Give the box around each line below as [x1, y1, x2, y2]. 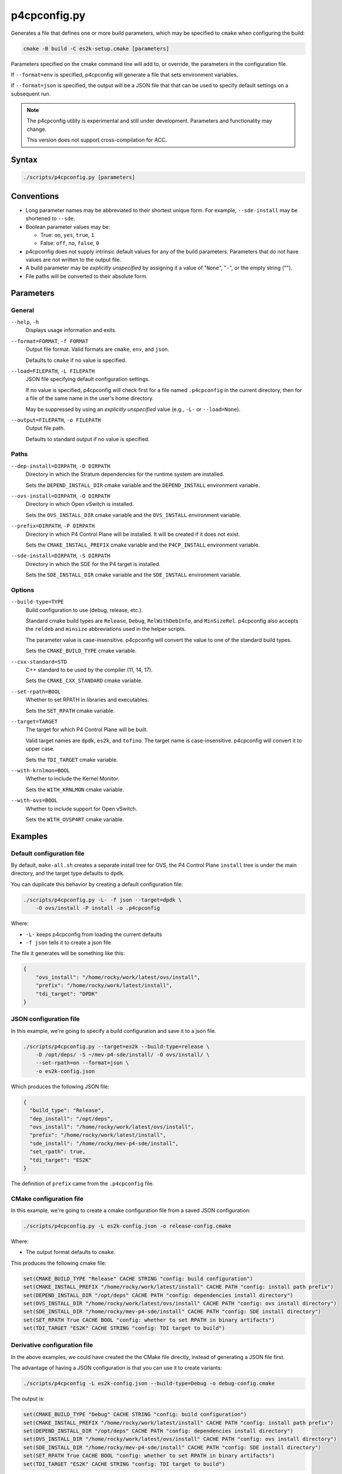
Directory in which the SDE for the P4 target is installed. [25, 560, 161, 567]
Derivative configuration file [11, 1341, 94, 1350]
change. [26, 126, 47, 133]
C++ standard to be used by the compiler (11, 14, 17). [25, 666, 153, 673]
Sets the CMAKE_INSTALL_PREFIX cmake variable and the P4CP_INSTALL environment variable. [25, 541, 260, 548]
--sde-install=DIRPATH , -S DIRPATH [11, 552, 111, 560]
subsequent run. [11, 90, 51, 97]
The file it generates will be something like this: [11, 950, 125, 957]
